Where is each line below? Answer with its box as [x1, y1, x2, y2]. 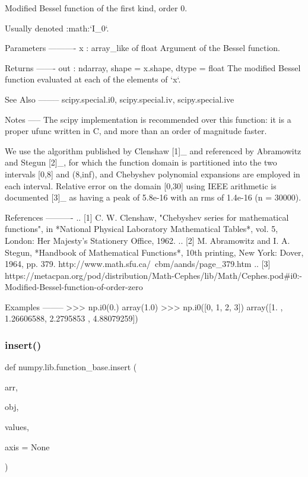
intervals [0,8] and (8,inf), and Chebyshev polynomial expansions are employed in [5, 167, 300, 180]
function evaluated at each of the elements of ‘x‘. [5, 73, 181, 85]
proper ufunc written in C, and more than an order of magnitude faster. [5, 125, 267, 137]
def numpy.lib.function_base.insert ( [5, 361, 137, 373]
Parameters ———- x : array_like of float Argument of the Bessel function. [5, 42, 280, 54]
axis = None [5, 440, 50, 453]
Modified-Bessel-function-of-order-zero [5, 281, 143, 293]
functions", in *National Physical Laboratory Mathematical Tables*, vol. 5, [5, 222, 278, 235]
